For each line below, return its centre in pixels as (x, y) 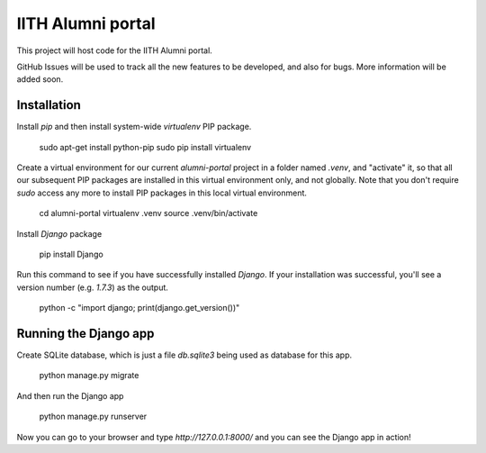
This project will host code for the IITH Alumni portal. (115, 50)
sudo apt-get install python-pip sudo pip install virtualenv (145, 147)
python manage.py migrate (89, 376)
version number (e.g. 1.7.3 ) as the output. (92, 287)
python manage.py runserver (93, 417)
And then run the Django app (70, 395)
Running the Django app (85, 333)
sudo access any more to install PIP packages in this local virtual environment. (162, 193)
